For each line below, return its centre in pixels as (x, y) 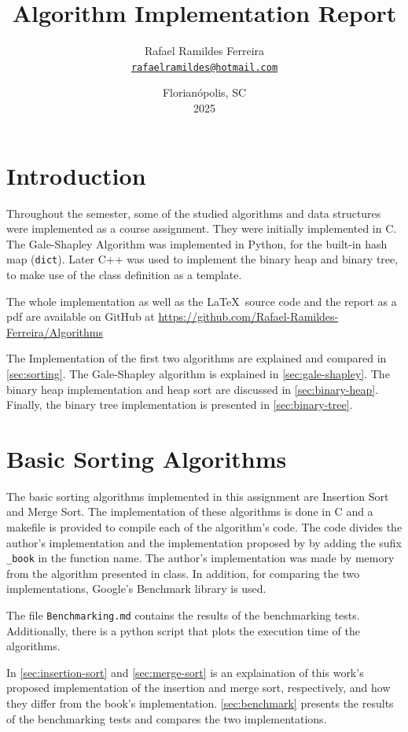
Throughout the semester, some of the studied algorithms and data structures (194, 213)
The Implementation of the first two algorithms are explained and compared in (197, 358)
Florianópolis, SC (204, 92)
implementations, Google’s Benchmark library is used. (136, 589)
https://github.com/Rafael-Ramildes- (248, 316)
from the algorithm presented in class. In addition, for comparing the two (183, 573)
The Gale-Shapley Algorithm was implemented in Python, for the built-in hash (197, 243)
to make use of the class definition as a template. (124, 274)
